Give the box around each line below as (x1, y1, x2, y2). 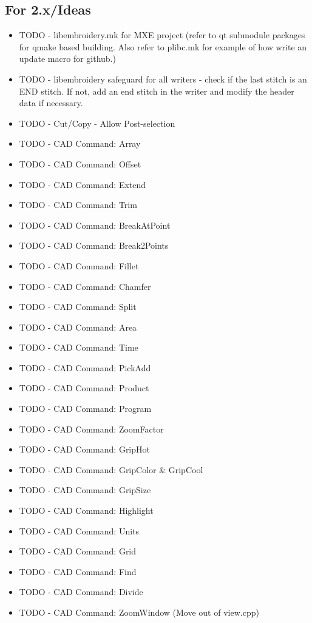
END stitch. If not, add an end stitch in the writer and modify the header (19, 84, 294, 97)
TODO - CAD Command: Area (19, 320, 137, 333)
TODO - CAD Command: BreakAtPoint (19, 218, 171, 231)
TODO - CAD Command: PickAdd (19, 361, 151, 374)
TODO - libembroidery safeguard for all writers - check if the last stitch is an (19, 72, 307, 85)
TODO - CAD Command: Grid (19, 545, 137, 557)
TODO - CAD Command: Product (19, 382, 149, 394)
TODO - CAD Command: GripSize (19, 483, 151, 496)
